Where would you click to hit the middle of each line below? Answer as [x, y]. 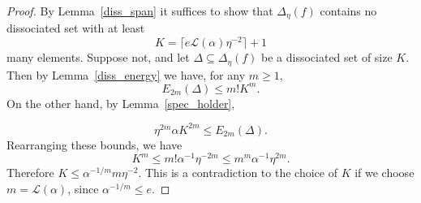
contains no [348, 11]
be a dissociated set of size [327, 57]
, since [83, 189]
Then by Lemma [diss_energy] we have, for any [126, 74]
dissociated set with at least [76, 28]
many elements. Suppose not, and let [98, 57]
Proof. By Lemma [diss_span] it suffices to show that [140, 11]
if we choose [384, 173]
